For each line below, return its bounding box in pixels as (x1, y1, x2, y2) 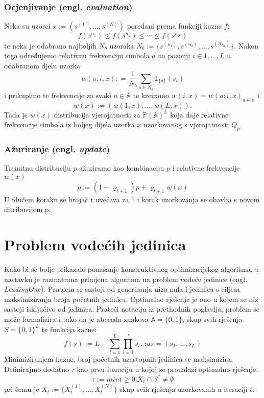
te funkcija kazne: (41, 323, 97, 334)
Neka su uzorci (4, 20, 51, 31)
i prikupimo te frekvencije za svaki (4, 89, 112, 100)
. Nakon (234, 40, 259, 51)
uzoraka (109, 40, 134, 51)
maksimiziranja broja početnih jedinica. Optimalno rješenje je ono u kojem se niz (4, 293, 258, 304)
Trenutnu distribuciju (4, 162, 71, 173)
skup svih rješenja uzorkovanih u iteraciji (119, 383, 248, 394)
